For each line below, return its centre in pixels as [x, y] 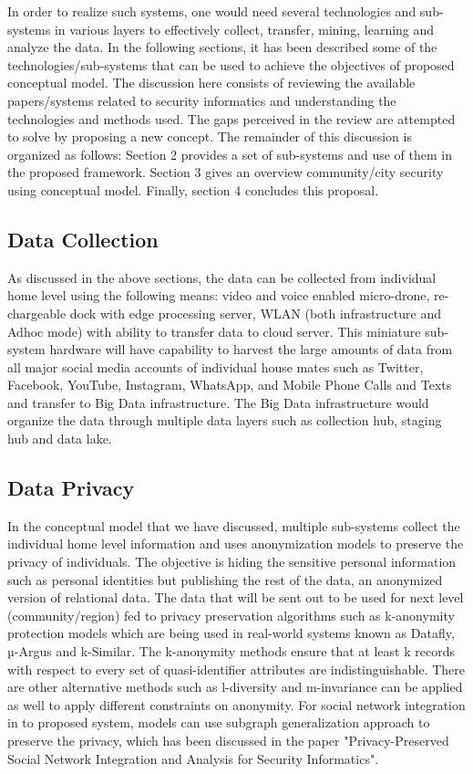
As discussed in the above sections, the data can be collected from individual [222, 277]
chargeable [37, 313]
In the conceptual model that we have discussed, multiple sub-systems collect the [234, 525]
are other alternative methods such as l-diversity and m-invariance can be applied [235, 687]
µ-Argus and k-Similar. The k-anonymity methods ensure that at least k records [231, 651]
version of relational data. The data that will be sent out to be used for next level [236, 597]
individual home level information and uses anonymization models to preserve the [236, 544]
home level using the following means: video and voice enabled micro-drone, [219, 295]
